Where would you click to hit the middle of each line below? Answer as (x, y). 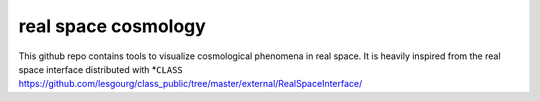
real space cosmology (112, 26)
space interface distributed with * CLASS (101, 69)
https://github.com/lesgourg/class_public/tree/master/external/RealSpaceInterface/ (190, 84)
